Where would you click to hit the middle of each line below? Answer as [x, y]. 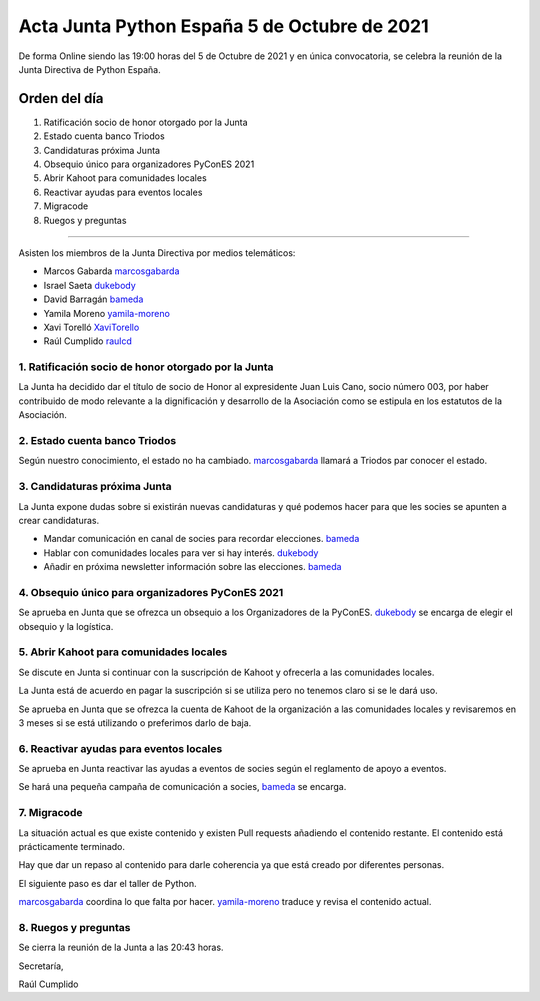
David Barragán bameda [93, 299]
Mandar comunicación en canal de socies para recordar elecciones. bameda [201, 539]
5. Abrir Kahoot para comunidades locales [123, 652]
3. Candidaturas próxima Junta [95, 487]
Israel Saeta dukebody [90, 285]
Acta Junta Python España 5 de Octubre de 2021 [223, 26]
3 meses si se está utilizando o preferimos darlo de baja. [135, 722]
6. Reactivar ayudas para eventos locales [120, 748]
